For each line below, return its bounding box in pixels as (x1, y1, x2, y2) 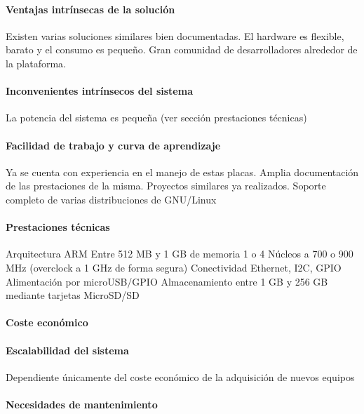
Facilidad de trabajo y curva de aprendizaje (6, 138, 221, 152)
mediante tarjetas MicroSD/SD (6, 288, 140, 302)
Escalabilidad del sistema (6, 342, 129, 357)
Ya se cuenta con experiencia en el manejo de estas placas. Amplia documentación (6, 164, 359, 179)
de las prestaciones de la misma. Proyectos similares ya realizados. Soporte (6, 178, 326, 193)
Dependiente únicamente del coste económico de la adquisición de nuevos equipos (6, 369, 355, 384)
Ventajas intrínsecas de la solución (6, 1, 175, 16)
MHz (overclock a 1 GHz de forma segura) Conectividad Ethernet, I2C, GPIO (6, 260, 342, 274)
